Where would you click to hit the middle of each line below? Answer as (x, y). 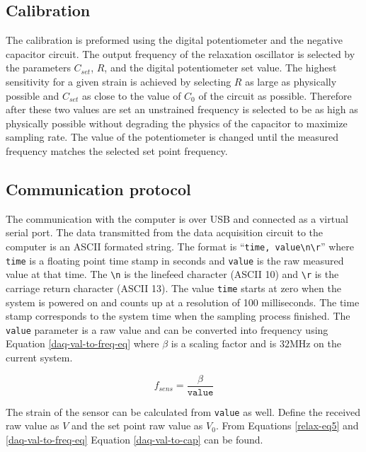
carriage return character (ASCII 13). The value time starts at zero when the (173, 288)
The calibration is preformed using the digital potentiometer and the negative (174, 40)
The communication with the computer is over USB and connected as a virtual (177, 218)
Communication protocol (98, 189)
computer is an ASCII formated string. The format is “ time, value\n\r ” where (180, 246)
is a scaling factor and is (224, 343)
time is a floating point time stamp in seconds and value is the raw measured (175, 260)
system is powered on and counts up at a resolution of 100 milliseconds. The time (183, 302)
